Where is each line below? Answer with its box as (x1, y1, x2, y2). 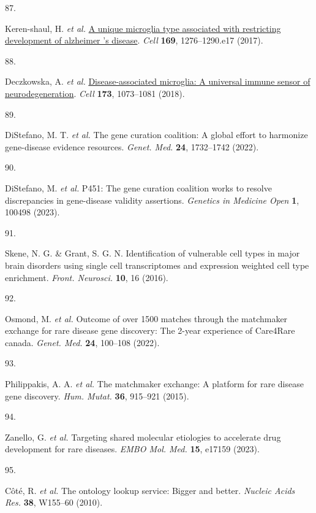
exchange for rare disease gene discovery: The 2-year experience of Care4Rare (5, 324, 295, 337)
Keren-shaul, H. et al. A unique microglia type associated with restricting (5, 21, 281, 34)
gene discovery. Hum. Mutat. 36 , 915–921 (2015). (5, 389, 189, 402)
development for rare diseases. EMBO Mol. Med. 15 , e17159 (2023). (5, 442, 260, 455)
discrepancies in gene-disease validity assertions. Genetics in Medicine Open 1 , (5, 193, 299, 206)
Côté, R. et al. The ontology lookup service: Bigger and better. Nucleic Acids (5, 484, 295, 496)
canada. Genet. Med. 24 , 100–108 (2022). (5, 336, 160, 349)
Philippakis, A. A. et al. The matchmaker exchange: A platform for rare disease (5, 377, 304, 390)
